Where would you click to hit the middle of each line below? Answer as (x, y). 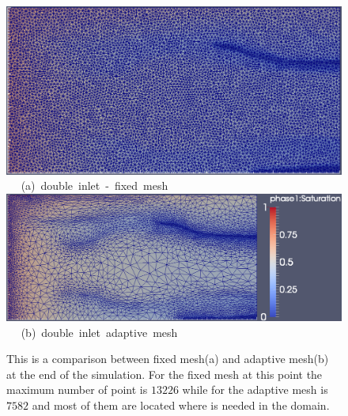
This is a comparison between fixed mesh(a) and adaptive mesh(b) (168, 359)
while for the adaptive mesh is (255, 390)
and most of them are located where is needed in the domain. (181, 405)
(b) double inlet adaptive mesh (99, 332)
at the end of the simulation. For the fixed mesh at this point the (165, 374)
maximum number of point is (77, 390)
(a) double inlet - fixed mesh (95, 185)
